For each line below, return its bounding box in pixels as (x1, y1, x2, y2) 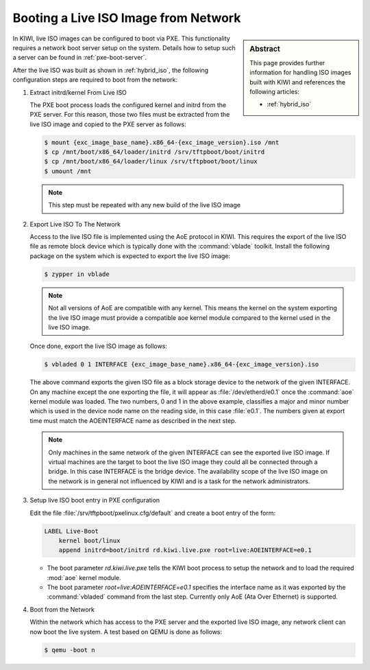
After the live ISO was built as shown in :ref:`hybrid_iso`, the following (12, 66, 209, 74)
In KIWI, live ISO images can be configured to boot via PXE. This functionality (12, 34, 231, 43)
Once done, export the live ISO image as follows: (29, 342, 168, 350)
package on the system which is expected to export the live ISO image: (29, 251, 231, 260)
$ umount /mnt (44, 167, 92, 175)
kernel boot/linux (58, 536, 121, 544)
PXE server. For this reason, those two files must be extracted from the (29, 111, 230, 119)
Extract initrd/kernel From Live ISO (29, 88, 127, 96)
